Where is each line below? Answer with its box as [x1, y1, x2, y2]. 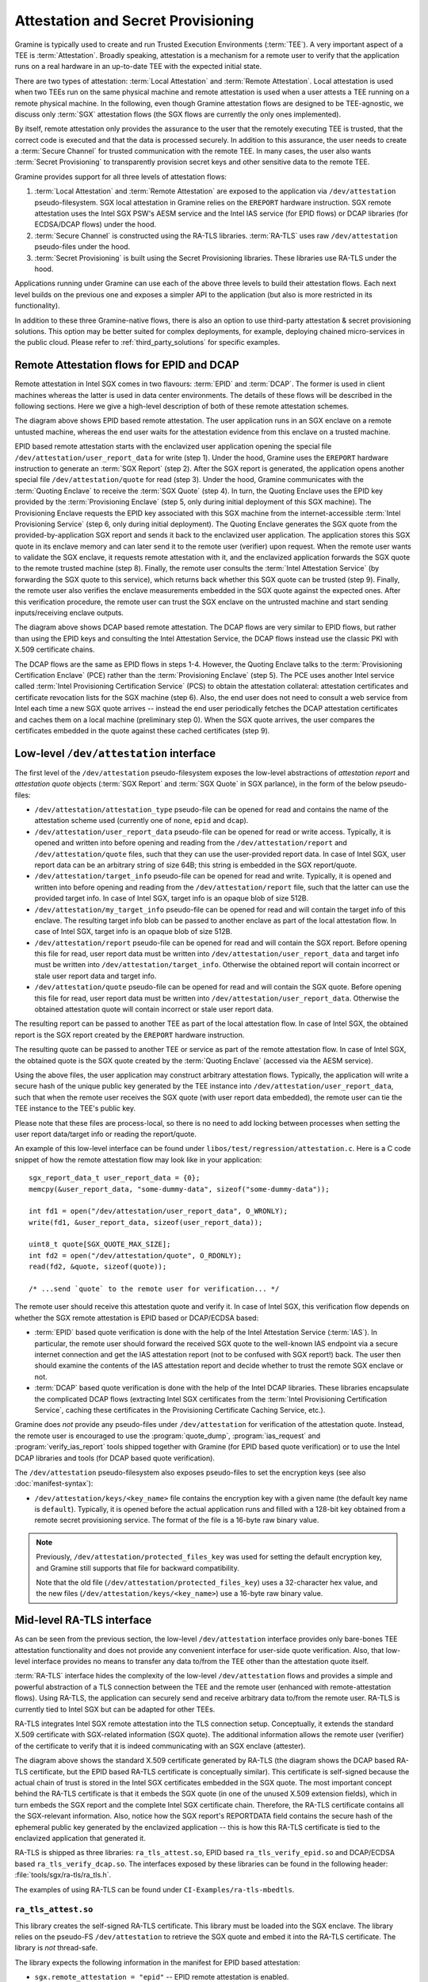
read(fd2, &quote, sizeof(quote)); [29, 1262, 167, 1272]
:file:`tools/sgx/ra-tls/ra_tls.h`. [14, 1870, 112, 1880]
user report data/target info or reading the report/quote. [14, 1129, 197, 1138]
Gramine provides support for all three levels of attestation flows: [14, 171, 227, 182]
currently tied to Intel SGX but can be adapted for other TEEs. [14, 1705, 216, 1714]
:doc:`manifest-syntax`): [14, 1479, 94, 1488]
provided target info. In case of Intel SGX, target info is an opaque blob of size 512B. [34, 893, 309, 903]
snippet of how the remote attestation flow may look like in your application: [14, 1154, 262, 1165]
